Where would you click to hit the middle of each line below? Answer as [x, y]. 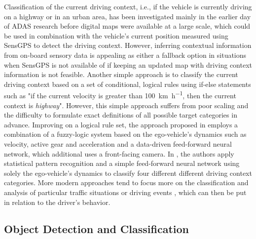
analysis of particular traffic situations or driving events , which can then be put [125, 192]
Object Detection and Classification [96, 228]
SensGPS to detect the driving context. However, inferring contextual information [128, 45]
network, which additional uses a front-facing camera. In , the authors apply [119, 153]
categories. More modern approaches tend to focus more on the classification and [126, 182]
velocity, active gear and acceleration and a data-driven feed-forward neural [118, 143]
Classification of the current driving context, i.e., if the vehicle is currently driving [128, 6]
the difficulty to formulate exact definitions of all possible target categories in [121, 115]
